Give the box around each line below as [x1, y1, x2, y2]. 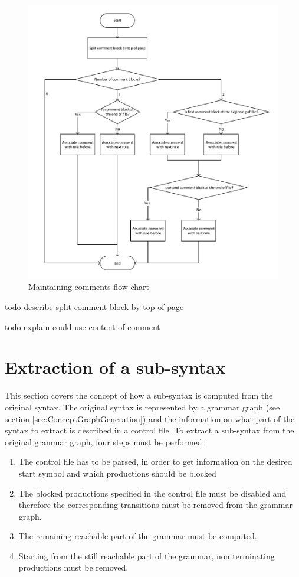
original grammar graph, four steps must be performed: [5, 435, 205, 448]
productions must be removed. [18, 561, 129, 573]
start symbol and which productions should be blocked [18, 467, 216, 479]
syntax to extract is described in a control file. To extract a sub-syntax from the [5, 424, 294, 436]
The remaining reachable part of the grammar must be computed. [18, 530, 257, 542]
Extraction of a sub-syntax [5, 355, 226, 379]
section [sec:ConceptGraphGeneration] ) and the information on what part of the [5, 412, 295, 425]
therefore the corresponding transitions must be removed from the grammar [18, 498, 293, 511]
